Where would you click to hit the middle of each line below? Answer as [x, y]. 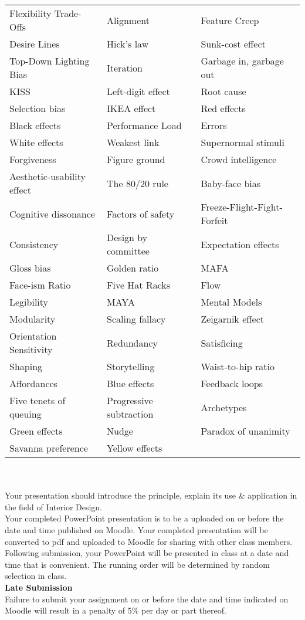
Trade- [68, 13]
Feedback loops [232, 383]
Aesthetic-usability [48, 176]
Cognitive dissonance [52, 214]
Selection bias [38, 108]
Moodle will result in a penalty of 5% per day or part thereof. [116, 610]
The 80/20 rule [138, 183]
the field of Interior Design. [54, 506]
